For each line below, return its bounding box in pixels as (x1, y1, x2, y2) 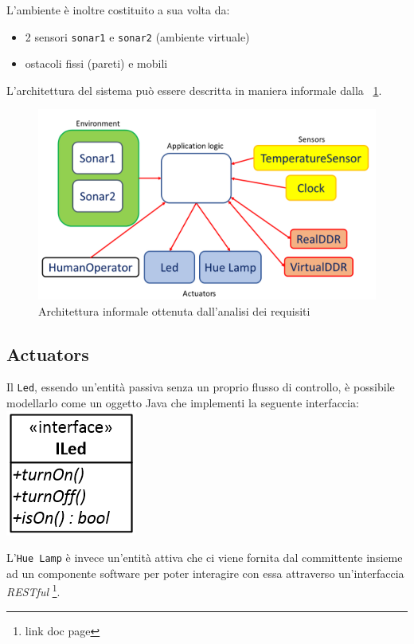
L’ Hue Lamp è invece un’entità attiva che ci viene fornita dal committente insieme (6, 549, 403, 566)
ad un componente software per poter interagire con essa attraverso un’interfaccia (6, 564, 404, 581)
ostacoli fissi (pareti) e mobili (25, 55, 168, 72)
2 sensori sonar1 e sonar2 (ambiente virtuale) (25, 28, 250, 45)
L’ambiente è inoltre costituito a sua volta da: (6, 2, 230, 18)
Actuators (6, 341, 89, 366)
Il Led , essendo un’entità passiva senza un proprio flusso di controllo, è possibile (6, 379, 395, 395)
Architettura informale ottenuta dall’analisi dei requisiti (38, 302, 310, 319)
